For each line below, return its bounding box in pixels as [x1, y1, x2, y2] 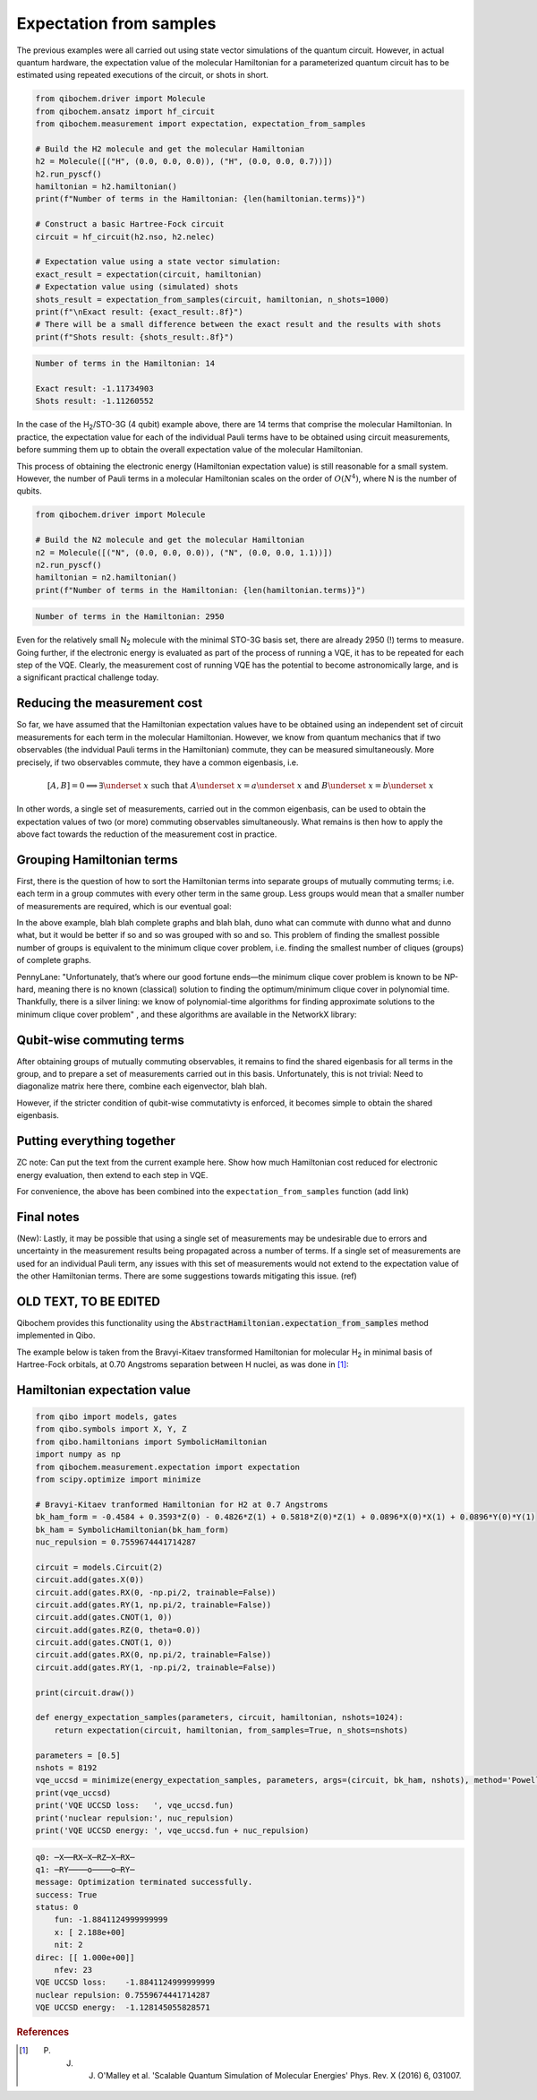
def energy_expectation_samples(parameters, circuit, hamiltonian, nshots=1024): [35, 1712, 405, 1723]
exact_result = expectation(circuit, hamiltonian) [35, 269, 263, 280]
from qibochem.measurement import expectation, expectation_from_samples [35, 119, 366, 129]
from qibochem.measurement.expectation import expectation [35, 1461, 300, 1472]
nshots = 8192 [35, 1762, 98, 1773]
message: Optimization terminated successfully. [35, 1877, 253, 1888]
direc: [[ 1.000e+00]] [35, 1952, 135, 1962]
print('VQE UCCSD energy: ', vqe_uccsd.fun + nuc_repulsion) [35, 1825, 310, 1836]
